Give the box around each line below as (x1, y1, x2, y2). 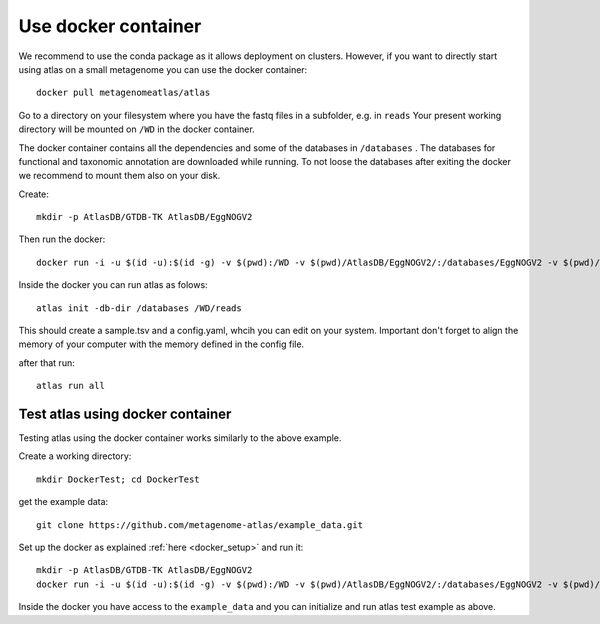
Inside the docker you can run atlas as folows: (18, 279, 209, 291)
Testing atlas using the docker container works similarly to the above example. (18, 432, 342, 444)
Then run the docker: (18, 233, 106, 245)
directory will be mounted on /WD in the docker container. (18, 123, 255, 135)
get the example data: (18, 496, 109, 508)
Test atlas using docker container (18, 406, 232, 422)
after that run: (18, 356, 75, 369)
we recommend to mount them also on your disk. (18, 170, 221, 182)
